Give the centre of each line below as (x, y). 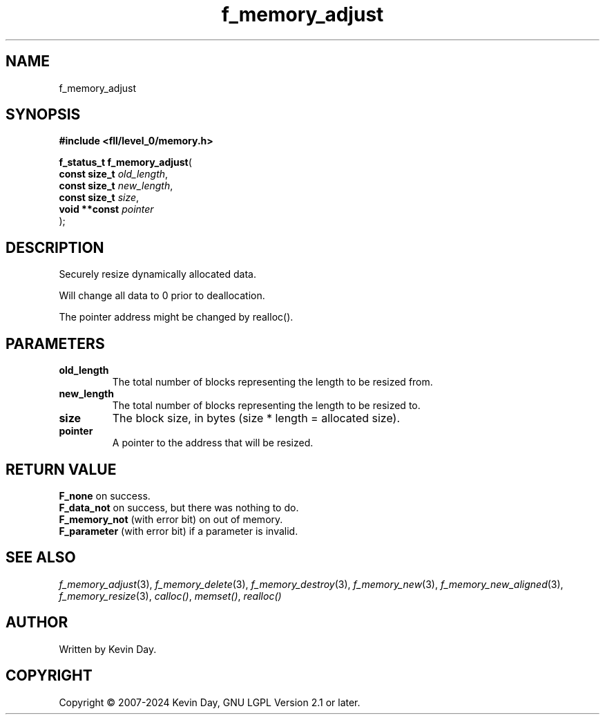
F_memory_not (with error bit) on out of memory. (171, 519)
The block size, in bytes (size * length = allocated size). (256, 418)
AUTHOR (37, 623)
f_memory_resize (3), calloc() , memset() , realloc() (170, 596)
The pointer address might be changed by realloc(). (176, 317)
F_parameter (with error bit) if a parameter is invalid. (179, 531)
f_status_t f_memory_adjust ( (125, 162)
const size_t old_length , (114, 174)
